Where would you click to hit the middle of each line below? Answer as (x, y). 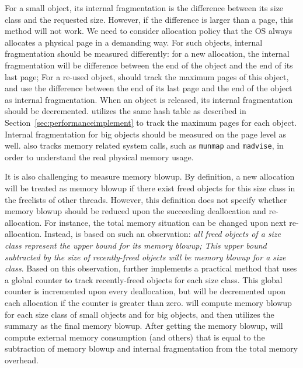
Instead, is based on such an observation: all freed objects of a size (163, 234)
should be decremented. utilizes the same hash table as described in (126, 111)
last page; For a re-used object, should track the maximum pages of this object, (147, 76)
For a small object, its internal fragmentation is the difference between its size (144, 8)
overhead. (22, 360)
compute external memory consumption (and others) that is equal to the (135, 337)
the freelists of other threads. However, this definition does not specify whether (146, 199)
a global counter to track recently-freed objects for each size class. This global (144, 279)
